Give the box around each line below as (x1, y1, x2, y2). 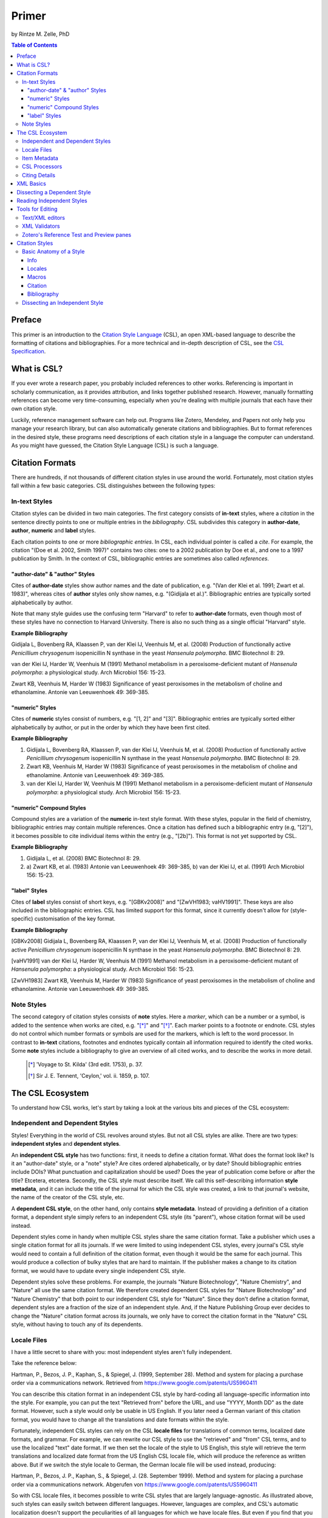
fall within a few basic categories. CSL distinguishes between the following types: (11, 482, 216, 489)
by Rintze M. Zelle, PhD (11, 30, 70, 38)
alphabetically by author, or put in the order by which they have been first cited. (11, 723, 211, 731)
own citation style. (11, 405, 58, 412)
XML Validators (22, 222, 60, 230)
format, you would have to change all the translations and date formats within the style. (11, 1415, 230, 1423)
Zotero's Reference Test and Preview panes (22, 231, 132, 238)
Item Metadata (22, 155, 59, 162)
